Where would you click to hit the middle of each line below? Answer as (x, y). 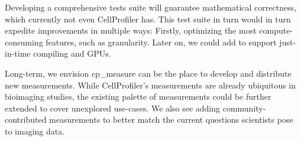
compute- (276, 30)
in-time (18, 53)
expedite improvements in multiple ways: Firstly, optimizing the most (131, 30)
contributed (26, 119)
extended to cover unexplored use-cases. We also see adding (113, 108)
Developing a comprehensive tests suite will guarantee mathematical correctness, (151, 7)
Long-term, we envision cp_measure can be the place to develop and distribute (148, 73)
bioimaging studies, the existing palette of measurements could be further (138, 96)
